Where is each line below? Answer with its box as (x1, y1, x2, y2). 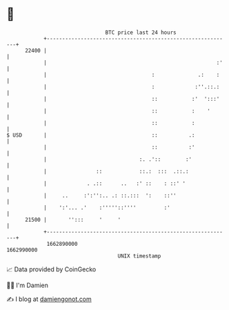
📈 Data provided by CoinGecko (6, 265, 97, 273)
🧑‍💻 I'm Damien (6, 281, 49, 289)
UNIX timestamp (117, 252, 161, 260)
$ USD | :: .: (6, 131, 195, 139)
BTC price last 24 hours (105, 29, 177, 36)
